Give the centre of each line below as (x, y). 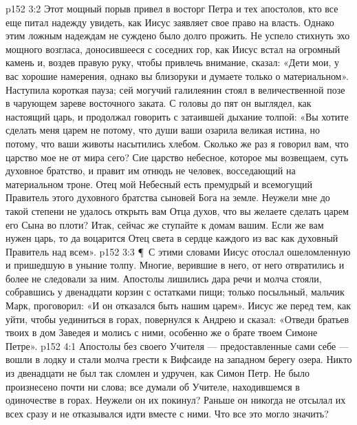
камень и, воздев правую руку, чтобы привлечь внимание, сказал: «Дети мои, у (172, 62)
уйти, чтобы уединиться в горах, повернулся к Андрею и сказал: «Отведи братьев (177, 319)
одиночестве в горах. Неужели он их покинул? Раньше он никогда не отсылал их (176, 400)
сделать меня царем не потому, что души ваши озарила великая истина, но (163, 130)
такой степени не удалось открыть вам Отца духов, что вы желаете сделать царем (177, 210)
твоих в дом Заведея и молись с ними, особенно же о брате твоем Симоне (162, 332)
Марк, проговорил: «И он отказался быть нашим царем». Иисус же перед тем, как (178, 305)
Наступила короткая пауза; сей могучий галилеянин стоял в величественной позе (175, 89)
